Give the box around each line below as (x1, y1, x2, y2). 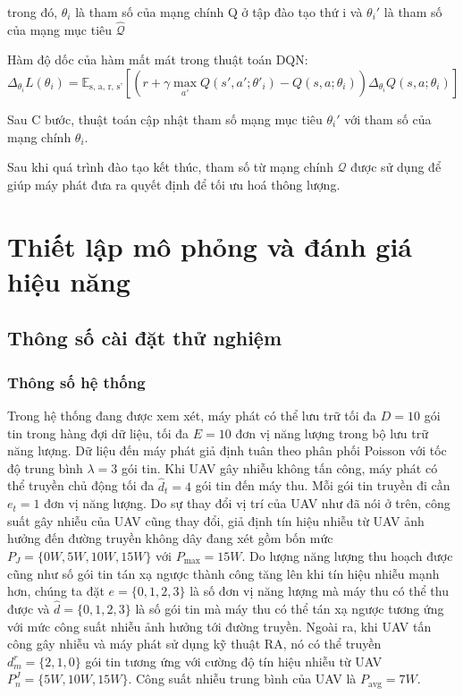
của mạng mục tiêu (7, 20, 113, 38)
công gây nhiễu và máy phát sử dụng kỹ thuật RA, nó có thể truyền (7, 634, 382, 653)
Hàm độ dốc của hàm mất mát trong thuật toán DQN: (7, 50, 308, 69)
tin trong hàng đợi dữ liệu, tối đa (7, 423, 189, 442)
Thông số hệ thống (7, 370, 146, 393)
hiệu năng (7, 262, 130, 299)
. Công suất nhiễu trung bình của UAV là (128, 669, 357, 688)
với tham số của (344, 110, 432, 128)
